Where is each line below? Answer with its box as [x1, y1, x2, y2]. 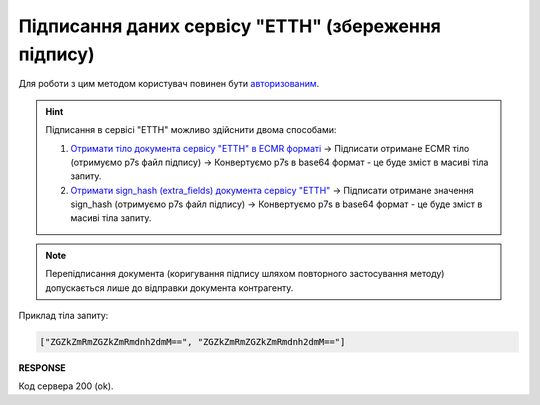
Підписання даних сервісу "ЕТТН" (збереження [18, 15, 442, 37]
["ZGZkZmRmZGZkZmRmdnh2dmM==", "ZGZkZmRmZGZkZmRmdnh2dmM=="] [39, 336, 346, 348]
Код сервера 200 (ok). [18, 380, 114, 392]
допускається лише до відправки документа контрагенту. [45, 281, 294, 294]
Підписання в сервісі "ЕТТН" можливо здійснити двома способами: [45, 124, 337, 136]
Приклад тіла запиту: [18, 310, 109, 322]
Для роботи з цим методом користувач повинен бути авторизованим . [18, 78, 320, 90]
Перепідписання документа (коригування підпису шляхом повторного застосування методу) [45, 268, 445, 280]
